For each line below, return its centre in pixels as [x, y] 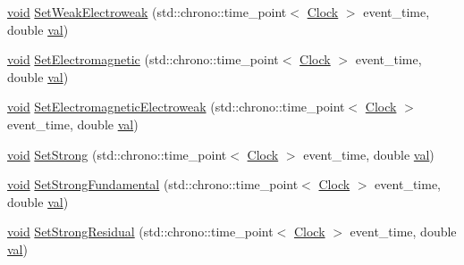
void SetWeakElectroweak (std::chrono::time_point [147, 12]
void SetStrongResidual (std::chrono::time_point [140, 232]
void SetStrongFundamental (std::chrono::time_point [153, 184]
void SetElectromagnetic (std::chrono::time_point [143, 59]
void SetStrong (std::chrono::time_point [117, 154]
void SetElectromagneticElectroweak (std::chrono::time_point [176, 107]
